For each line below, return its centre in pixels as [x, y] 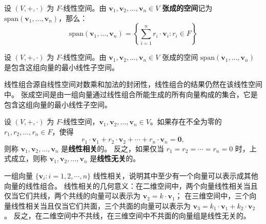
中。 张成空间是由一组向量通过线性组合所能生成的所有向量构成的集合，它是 [131, 94]
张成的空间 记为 [187, 8]
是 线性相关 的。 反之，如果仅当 [112, 148]
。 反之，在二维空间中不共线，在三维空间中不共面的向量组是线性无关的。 [127, 216]
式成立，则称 [26, 158]
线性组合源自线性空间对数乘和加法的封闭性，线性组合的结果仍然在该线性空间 [133, 84]
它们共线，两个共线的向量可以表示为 [79, 196]
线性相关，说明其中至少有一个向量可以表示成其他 [176, 175]
